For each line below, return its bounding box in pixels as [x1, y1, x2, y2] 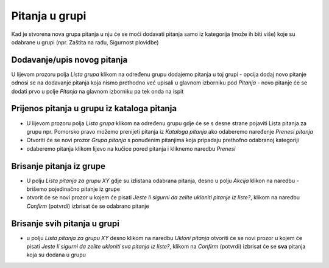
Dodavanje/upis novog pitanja [11, 55, 128, 65]
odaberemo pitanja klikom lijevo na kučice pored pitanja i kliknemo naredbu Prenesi [26, 145, 236, 152]
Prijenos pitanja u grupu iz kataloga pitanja [11, 103, 177, 114]
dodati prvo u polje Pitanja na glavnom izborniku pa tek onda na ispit [11, 88, 184, 95]
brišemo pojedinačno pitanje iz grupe [26, 185, 120, 193]
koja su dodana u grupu [26, 251, 87, 258]
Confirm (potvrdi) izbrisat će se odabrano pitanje [26, 202, 149, 210]
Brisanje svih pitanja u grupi [11, 218, 120, 228]
